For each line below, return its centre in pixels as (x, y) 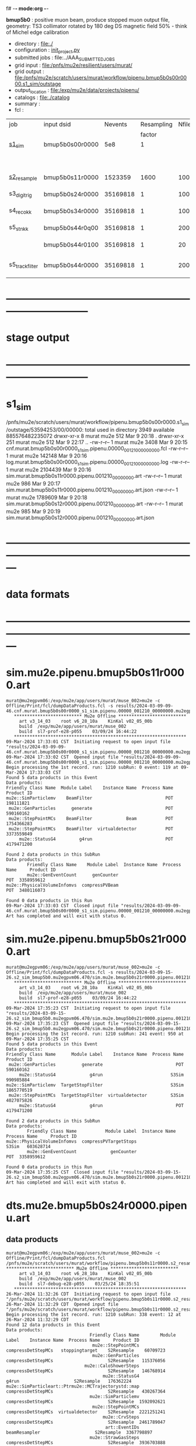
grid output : (29, 71)
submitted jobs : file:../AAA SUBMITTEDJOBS (64, 58)
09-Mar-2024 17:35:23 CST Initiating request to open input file (88, 1008)
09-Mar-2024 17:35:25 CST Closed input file (62, 1172)
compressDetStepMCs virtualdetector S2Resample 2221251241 (86, 1412)
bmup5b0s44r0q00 (71, 228)
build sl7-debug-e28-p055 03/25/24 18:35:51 (79, 1284)
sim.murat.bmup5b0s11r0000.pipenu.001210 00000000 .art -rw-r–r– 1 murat (94, 477)
